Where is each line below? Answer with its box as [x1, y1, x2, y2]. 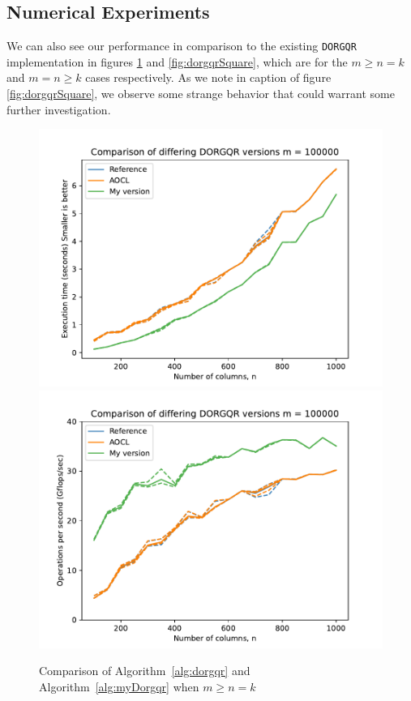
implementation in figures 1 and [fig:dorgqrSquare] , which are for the [6, 53, 348, 70]
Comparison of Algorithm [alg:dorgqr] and [39, 662, 250, 679]
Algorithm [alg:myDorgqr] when [39, 678, 199, 695]
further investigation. [6, 100, 111, 118]
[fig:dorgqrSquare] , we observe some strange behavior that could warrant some [6, 85, 395, 102]
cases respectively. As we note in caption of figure [85, 69, 332, 86]
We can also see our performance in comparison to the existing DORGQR [6, 37, 357, 54]
